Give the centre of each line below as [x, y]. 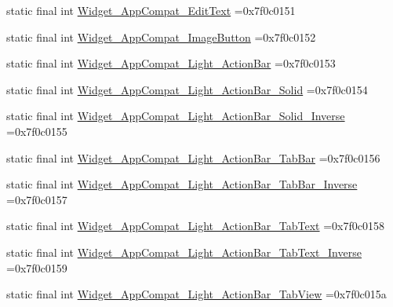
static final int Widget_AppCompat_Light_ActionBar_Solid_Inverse [176, 116]
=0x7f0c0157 [37, 199]
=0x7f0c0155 [37, 131]
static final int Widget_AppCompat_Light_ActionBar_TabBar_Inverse [182, 184]
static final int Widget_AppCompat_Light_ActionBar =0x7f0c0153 [171, 63]
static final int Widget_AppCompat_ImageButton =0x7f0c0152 [161, 37]
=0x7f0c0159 [37, 267]
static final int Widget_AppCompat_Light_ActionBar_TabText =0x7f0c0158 [196, 226]
